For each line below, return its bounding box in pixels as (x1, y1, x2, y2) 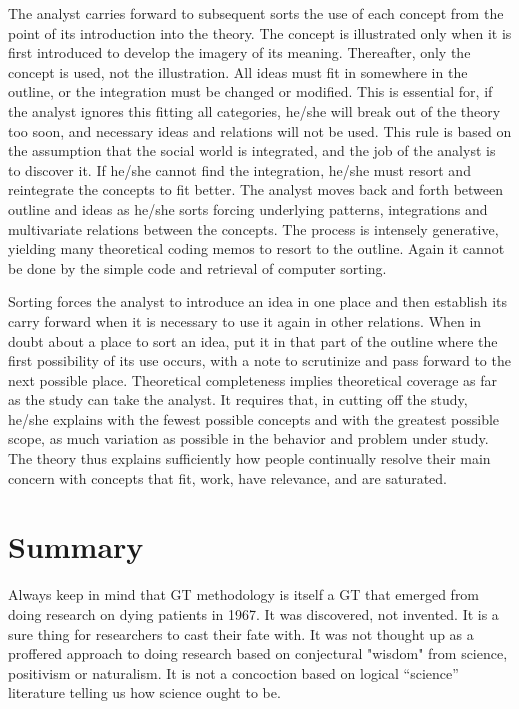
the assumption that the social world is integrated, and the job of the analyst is (8, 140, 496, 161)
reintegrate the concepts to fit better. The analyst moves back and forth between (8, 179, 504, 200)
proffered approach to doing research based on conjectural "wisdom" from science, (8, 643, 508, 664)
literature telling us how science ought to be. (8, 682, 281, 703)
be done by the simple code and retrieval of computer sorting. (8, 257, 387, 278)
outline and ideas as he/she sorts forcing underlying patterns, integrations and (8, 198, 488, 219)
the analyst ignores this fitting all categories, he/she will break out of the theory (8, 100, 501, 121)
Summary (8, 526, 144, 567)
